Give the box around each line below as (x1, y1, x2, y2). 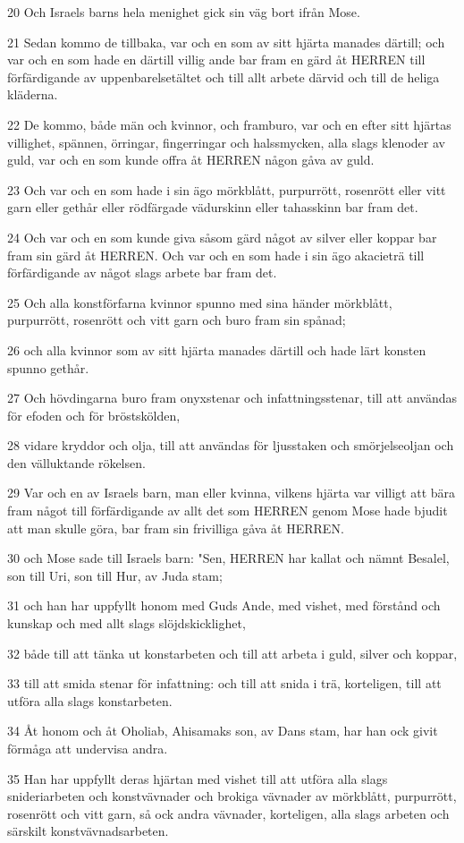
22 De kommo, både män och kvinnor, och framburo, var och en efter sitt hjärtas (7, 115, 451, 133)
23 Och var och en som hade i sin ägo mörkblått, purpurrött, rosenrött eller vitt (7, 180, 446, 199)
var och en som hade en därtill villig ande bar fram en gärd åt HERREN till (7, 50, 426, 69)
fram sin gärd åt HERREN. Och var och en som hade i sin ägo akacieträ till (7, 245, 425, 264)
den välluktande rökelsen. (7, 453, 146, 472)
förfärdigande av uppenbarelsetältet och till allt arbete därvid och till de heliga (7, 67, 440, 86)
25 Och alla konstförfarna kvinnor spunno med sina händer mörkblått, (7, 293, 392, 311)
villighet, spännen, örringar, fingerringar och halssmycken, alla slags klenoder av (7, 132, 445, 151)
